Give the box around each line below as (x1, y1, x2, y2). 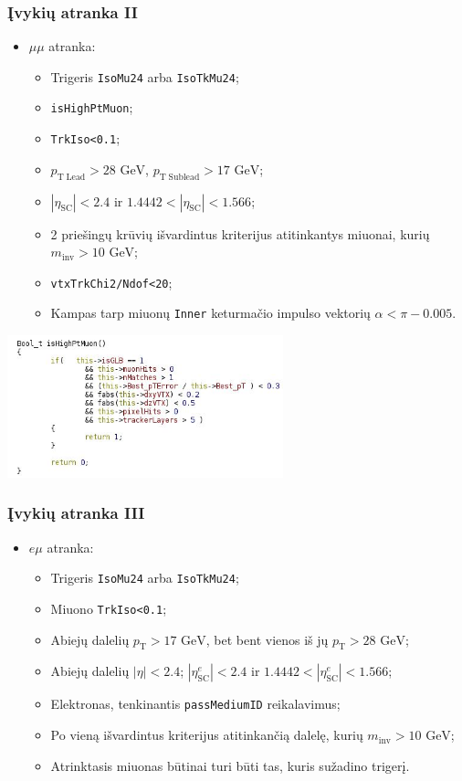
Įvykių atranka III (7, 501, 145, 524)
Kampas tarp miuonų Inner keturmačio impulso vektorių (50, 303, 371, 322)
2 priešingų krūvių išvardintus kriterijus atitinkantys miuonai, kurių (50, 224, 430, 243)
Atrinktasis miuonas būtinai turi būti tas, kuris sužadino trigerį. (50, 755, 410, 775)
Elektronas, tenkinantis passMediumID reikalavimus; (50, 694, 341, 713)
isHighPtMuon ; (50, 98, 133, 117)
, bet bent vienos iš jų (205, 629, 329, 649)
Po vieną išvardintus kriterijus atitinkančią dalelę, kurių (50, 725, 363, 744)
